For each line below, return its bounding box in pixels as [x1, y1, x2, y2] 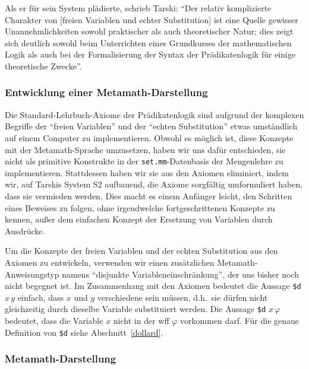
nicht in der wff [113, 314, 169, 327]
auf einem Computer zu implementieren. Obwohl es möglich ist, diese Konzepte [5, 131, 294, 144]
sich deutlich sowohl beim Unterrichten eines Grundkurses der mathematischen [5, 36, 292, 49]
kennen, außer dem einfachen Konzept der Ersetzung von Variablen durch [5, 213, 273, 225]
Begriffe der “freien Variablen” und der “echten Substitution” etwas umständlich [5, 120, 298, 132]
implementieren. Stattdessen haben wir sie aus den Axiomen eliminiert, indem [5, 166, 289, 179]
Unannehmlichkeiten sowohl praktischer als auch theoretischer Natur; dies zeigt [5, 25, 294, 37]
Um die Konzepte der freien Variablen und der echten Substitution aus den [5, 244, 278, 257]
